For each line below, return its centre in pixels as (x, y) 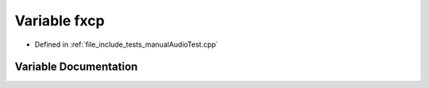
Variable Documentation (76, 67)
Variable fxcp (60, 21)
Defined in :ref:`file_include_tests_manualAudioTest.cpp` (126, 44)
